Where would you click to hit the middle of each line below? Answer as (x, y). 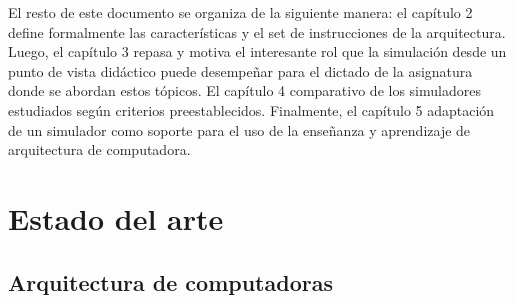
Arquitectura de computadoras (170, 281)
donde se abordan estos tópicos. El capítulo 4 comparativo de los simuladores (244, 90)
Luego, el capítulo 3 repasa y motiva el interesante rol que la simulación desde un (257, 51)
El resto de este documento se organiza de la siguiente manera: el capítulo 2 (240, 12)
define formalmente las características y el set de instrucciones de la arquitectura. (257, 31)
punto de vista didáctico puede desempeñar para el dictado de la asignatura (240, 70)
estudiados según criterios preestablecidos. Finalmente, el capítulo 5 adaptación (251, 109)
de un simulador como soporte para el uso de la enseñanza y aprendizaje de (239, 129)
